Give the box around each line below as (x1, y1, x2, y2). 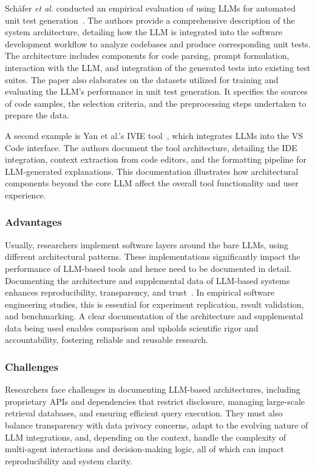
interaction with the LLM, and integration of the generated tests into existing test (5, 61, 311, 73)
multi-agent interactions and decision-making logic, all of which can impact (5, 442, 284, 455)
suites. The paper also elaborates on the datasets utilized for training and (5, 73, 279, 86)
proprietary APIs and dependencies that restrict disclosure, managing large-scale (5, 395, 305, 407)
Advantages (5, 214, 63, 229)
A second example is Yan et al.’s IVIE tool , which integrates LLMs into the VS (5, 129, 303, 141)
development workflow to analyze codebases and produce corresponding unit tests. (5, 37, 311, 50)
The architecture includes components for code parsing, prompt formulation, (5, 49, 290, 62)
